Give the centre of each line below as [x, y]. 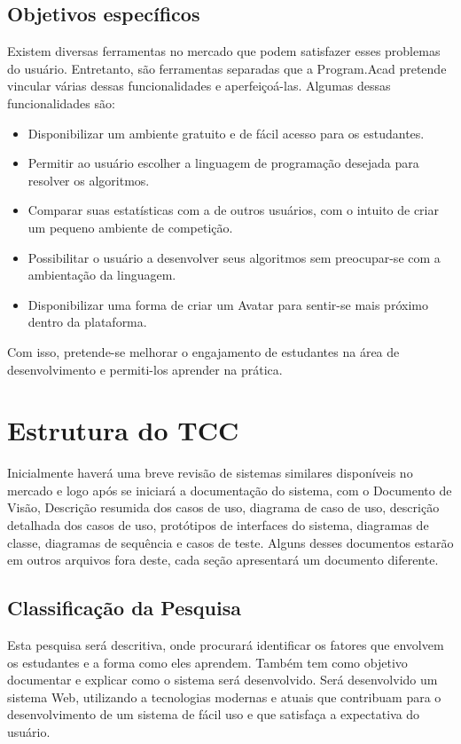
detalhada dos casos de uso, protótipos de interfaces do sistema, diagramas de [218, 525]
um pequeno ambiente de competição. [130, 227]
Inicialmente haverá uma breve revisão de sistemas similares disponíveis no [210, 473]
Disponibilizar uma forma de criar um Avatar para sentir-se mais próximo [228, 304]
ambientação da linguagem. [102, 275]
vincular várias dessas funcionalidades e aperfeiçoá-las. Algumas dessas [199, 86]
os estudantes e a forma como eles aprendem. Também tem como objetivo [207, 662]
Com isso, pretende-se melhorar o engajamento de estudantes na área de [203, 351]
